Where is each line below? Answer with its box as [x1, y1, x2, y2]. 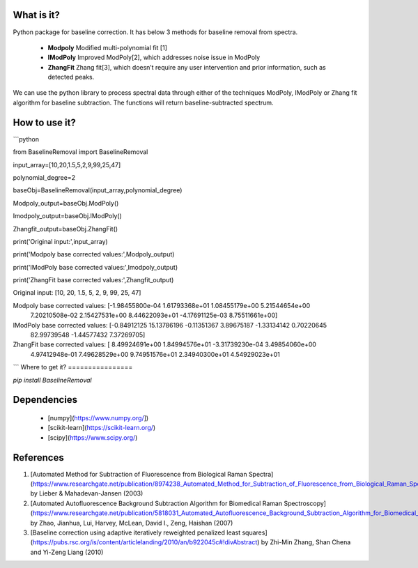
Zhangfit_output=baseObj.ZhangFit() [13, 224, 118, 233]
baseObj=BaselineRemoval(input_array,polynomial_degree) [13, 186, 183, 194]
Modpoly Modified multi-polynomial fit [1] [47, 43, 167, 52]
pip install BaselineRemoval [13, 376, 92, 384]
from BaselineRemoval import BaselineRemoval [13, 148, 148, 156]
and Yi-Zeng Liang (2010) [30, 548, 104, 556]
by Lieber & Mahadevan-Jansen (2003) [30, 489, 144, 498]
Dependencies [13, 394, 78, 406]
